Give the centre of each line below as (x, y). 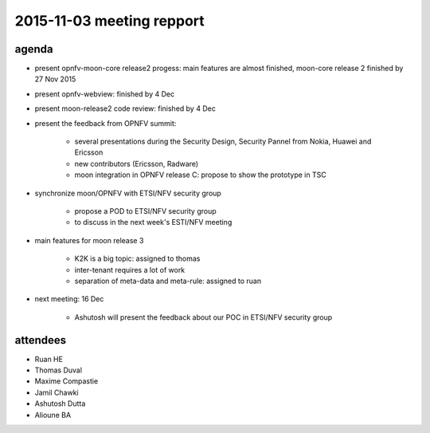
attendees (41, 340)
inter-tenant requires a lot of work (130, 270)
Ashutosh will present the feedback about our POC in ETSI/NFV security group (203, 317)
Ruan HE (49, 359)
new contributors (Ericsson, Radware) (137, 163)
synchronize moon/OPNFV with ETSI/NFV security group (128, 193)
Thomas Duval (59, 370)
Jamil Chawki (57, 392)
